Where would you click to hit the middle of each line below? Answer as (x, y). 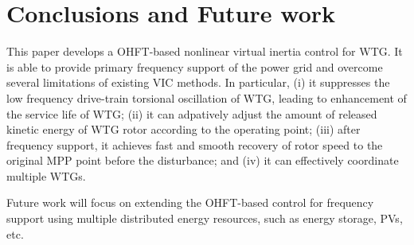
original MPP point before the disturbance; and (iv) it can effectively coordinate (203, 160)
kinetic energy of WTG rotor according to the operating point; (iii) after (184, 129)
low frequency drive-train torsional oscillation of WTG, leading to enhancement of (207, 97)
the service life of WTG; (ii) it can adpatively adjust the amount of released (192, 113)
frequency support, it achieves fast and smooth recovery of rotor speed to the (195, 144)
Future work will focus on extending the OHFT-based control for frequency (190, 202)
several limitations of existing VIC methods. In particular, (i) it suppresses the (198, 82)
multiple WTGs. (46, 175)
